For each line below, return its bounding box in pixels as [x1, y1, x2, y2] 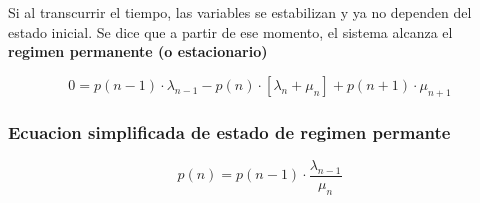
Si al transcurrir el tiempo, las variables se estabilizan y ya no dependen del [8, 2, 472, 22]
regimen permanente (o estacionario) [8, 41, 268, 62]
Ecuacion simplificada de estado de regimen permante [8, 119, 451, 144]
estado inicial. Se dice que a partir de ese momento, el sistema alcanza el [8, 21, 453, 42]
